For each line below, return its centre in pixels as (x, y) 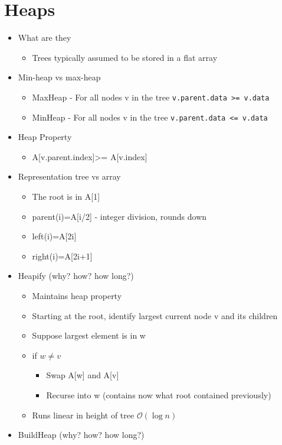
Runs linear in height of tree (83, 415)
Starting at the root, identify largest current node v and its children (155, 315)
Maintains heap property (77, 295)
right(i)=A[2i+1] (62, 256)
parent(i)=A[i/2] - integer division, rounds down (119, 216)
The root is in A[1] (66, 196)
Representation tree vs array (69, 176)
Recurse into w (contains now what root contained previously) (159, 394)
